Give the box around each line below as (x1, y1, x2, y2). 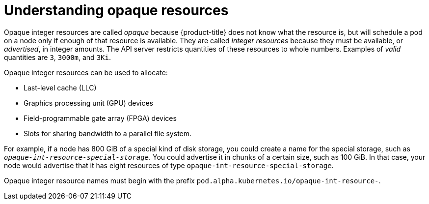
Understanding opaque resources (4, 2, 229, 19)
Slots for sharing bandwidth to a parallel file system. (24, 129, 192, 138)
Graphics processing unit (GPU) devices (24, 98, 153, 107)
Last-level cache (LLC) (24, 83, 97, 92)
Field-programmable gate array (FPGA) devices (24, 114, 177, 122)
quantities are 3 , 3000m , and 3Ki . (4, 53, 111, 61)
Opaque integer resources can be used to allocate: (4, 68, 168, 77)
